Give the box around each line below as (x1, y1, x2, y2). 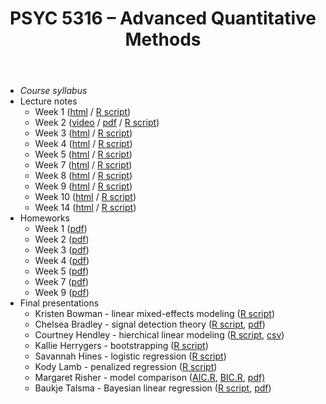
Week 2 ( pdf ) (34, 233, 90, 246)
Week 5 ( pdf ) (34, 265, 90, 277)
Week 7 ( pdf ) (34, 276, 90, 288)
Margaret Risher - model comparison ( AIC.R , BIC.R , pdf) (34, 372, 266, 384)
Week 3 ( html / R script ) (34, 127, 133, 139)
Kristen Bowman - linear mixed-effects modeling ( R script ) (34, 308, 276, 320)
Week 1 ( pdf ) (34, 223, 88, 235)
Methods (124, 28, 202, 51)
